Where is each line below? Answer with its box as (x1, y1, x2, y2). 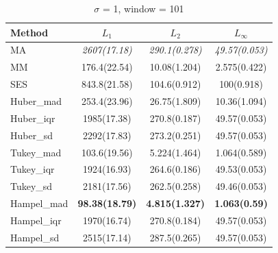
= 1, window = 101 (102, 1, 184, 15)
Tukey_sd (10, 179, 53, 193)
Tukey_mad (10, 145, 62, 159)
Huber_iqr (10, 110, 55, 125)
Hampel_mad (10, 196, 68, 210)
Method (10, 25, 49, 39)
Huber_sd (10, 128, 53, 142)
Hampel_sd (10, 230, 60, 244)
